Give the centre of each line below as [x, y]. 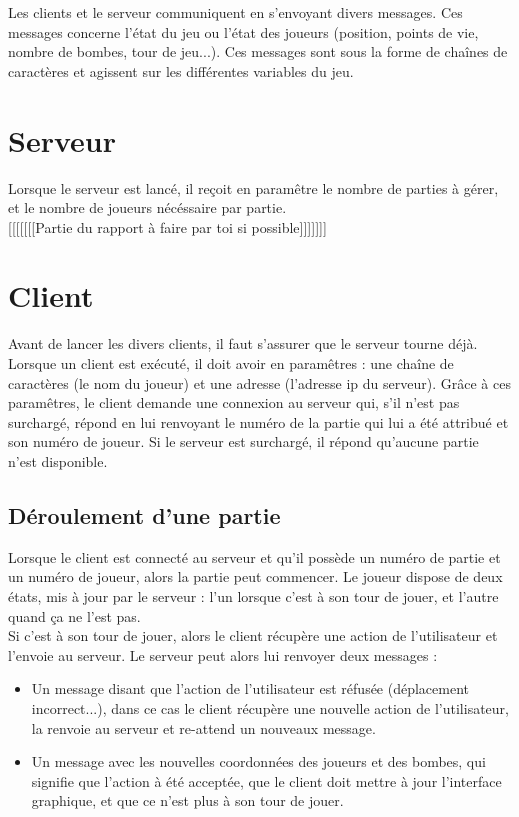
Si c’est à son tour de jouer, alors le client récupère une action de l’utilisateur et [253, 635]
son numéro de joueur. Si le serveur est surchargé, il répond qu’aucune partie [243, 441]
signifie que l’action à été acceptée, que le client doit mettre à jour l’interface [266, 780]
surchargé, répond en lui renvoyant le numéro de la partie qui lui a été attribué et [258, 421]
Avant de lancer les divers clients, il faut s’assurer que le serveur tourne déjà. [243, 343]
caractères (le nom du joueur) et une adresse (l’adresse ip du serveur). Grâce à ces [259, 382]
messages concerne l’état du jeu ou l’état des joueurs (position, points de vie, [243, 31]
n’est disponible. [58, 460]
